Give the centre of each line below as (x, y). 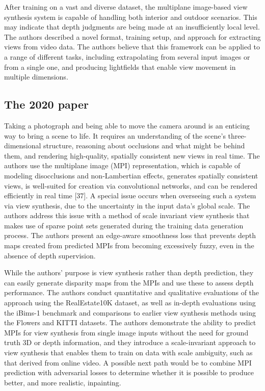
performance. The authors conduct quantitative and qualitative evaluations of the (132, 292)
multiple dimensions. (36, 77)
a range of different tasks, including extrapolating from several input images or (127, 56)
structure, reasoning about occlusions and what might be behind (144, 146)
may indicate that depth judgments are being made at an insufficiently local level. (132, 27)
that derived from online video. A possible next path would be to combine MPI (128, 362)
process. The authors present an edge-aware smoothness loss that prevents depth (130, 235)
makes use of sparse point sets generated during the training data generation (124, 225)
